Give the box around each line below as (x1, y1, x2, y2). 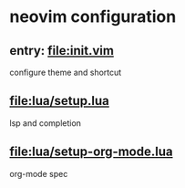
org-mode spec (9, 168, 68, 179)
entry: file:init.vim (9, 43, 114, 58)
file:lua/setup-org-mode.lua (9, 144, 173, 160)
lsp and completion (9, 117, 82, 129)
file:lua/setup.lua (9, 93, 109, 109)
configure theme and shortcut (9, 67, 122, 78)
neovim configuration (9, 6, 177, 27)
